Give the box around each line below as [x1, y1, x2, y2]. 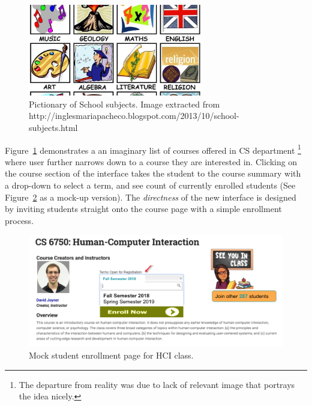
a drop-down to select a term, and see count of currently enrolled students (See [5, 179, 296, 192]
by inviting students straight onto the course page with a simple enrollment [5, 202, 282, 215]
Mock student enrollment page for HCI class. [29, 348, 194, 361]
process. [5, 214, 34, 226]
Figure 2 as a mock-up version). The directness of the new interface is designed [5, 190, 296, 203]
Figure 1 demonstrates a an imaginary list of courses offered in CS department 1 [5, 142, 301, 156]
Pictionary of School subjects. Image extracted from [29, 97, 220, 110]
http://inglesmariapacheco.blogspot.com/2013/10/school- [29, 109, 239, 122]
